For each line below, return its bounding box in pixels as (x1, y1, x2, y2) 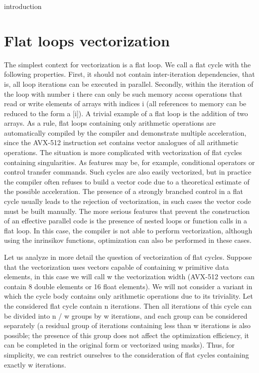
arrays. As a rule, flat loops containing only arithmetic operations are (4, 118, 216, 128)
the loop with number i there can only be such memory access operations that (4, 88, 243, 99)
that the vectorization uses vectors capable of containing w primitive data (4, 261, 229, 272)
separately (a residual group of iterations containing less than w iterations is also (4, 320, 251, 331)
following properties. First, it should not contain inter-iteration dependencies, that (4, 69, 255, 79)
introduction (4, 1, 42, 11)
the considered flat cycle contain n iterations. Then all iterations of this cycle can (4, 300, 252, 311)
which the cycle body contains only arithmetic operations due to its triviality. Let (4, 291, 253, 301)
